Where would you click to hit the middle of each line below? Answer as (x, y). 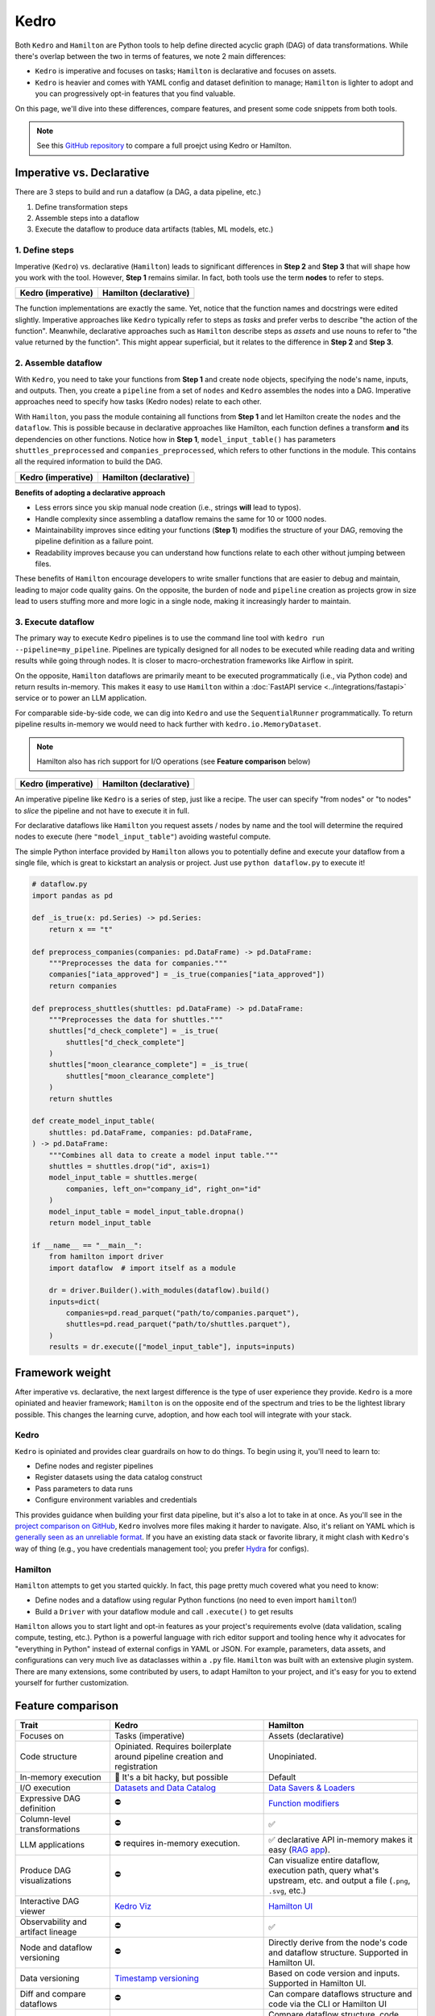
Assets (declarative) (307, 1735)
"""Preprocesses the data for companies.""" (138, 963)
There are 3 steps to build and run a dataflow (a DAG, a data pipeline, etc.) (138, 192)
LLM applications (52, 1844)
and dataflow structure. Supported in (338, 1952)
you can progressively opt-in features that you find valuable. (135, 94)
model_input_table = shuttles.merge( (123, 1178)
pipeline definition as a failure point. (94, 541)
